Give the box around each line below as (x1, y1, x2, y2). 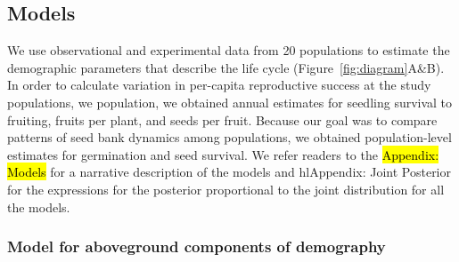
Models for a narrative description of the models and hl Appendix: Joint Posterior (7, 163, 451, 181)
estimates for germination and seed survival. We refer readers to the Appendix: (7, 145, 439, 163)
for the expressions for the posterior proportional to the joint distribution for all (7, 179, 445, 198)
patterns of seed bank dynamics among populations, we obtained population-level (7, 128, 452, 147)
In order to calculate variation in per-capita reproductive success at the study (7, 75, 431, 94)
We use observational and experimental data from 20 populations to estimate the (7, 41, 450, 60)
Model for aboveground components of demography (7, 235, 386, 258)
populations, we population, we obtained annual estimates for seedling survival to (7, 92, 453, 111)
